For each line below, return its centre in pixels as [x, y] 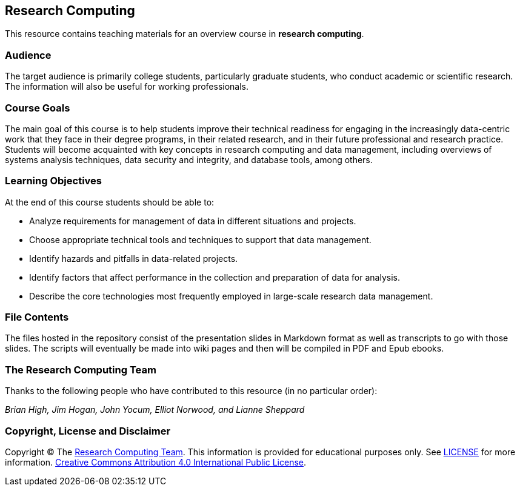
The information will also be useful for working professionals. [127, 87]
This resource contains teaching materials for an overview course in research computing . [185, 34]
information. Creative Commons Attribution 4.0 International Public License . [156, 462]
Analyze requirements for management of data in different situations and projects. [193, 221]
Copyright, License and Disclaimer [88, 431]
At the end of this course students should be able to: [110, 202]
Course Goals [38, 108]
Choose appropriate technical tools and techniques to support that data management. [200, 239]
